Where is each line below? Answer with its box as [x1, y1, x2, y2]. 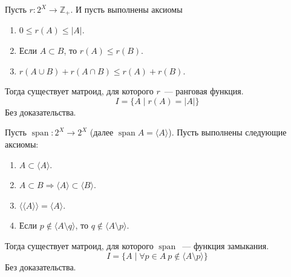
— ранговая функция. [164, 85, 244, 97]
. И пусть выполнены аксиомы [70, 3, 183, 15]
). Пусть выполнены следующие [168, 126, 287, 138]
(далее [90, 126, 114, 138]
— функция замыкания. [182, 239, 269, 252]
